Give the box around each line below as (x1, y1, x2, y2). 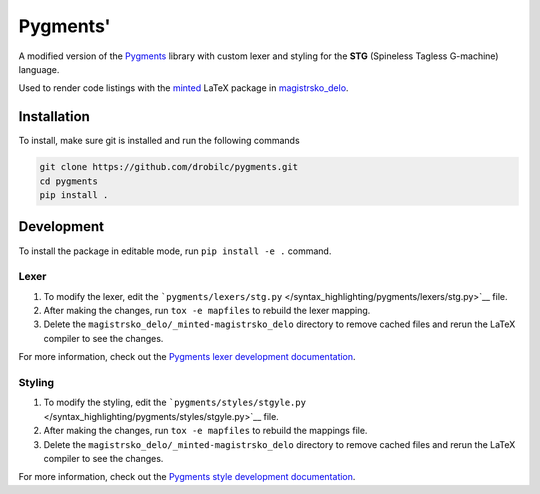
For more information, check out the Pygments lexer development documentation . (18, 351, 356, 363)
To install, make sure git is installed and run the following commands (18, 135, 300, 147)
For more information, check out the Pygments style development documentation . (18, 471, 356, 483)
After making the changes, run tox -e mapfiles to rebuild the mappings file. (43, 425, 368, 437)
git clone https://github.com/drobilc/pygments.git (39, 161, 299, 173)
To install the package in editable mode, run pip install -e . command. (18, 245, 332, 257)
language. (18, 63, 60, 75)
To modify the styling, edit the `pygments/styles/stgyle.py (43, 396, 307, 409)
